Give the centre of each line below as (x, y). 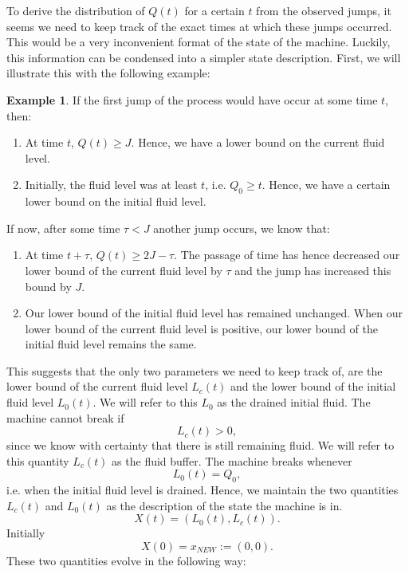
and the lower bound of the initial (313, 386)
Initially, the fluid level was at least (111, 185)
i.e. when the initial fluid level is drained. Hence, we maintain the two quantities (203, 490)
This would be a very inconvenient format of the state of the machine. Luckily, (199, 42)
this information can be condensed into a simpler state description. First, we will (204, 57)
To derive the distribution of (76, 10)
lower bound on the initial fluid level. (116, 201)
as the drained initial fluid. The (294, 402)
